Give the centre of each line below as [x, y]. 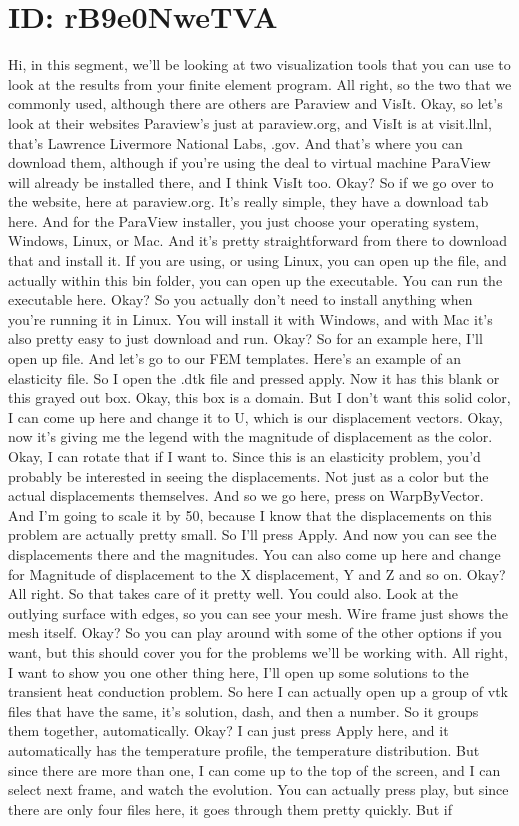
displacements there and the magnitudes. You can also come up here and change [254, 553]
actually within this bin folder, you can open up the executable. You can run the [255, 279]
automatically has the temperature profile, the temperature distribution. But [244, 749]
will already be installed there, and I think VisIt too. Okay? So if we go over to [251, 181]
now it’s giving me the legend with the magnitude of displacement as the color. [250, 436]
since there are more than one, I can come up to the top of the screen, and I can [254, 769]
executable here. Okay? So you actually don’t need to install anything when [240, 299]
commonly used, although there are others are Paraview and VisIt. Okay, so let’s [255, 103]
